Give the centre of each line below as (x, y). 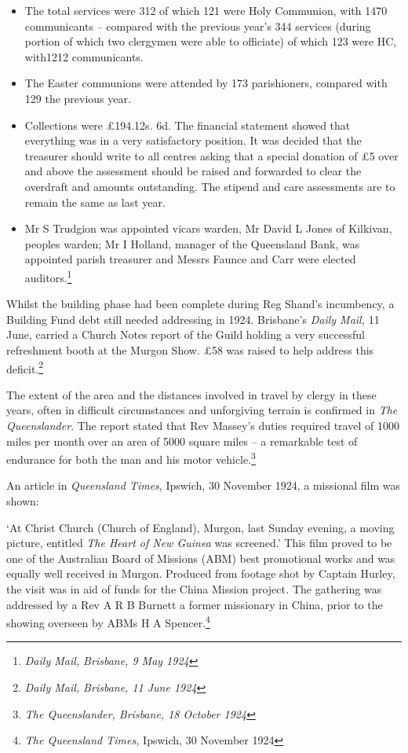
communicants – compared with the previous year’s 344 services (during (198, 26)
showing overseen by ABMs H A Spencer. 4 (108, 621)
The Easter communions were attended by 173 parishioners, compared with (206, 83)
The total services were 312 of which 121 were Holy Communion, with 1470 (206, 10)
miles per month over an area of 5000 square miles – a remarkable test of (182, 441)
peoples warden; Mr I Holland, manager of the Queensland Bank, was (192, 243)
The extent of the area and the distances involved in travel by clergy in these (191, 394)
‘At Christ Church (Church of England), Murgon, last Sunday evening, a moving (200, 527)
